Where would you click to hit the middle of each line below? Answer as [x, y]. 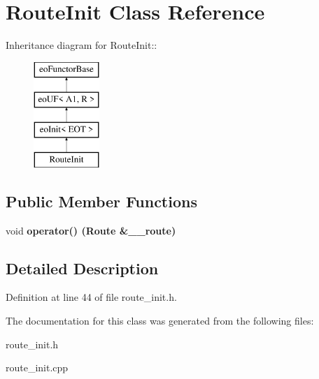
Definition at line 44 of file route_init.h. [91, 297]
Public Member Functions [101, 201]
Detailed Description [82, 268]
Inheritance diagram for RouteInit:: [81, 45]
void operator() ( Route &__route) [91, 230]
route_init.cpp [37, 367]
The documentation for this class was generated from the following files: [160, 321]
